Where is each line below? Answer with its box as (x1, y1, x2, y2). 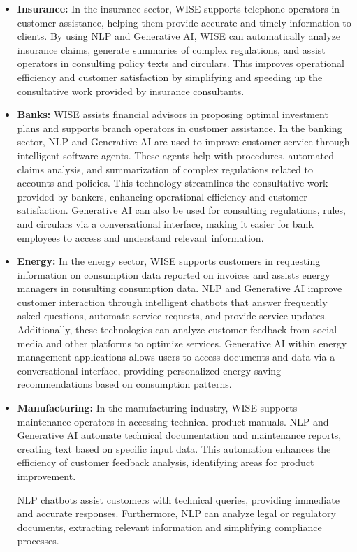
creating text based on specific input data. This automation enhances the (17, 441, 331, 456)
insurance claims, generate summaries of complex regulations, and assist (17, 42, 326, 57)
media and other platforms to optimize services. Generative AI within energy (17, 335, 347, 350)
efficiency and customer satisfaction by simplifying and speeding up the (17, 69, 323, 84)
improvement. (17, 469, 76, 483)
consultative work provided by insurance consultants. (17, 83, 245, 98)
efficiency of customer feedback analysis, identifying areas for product (17, 455, 314, 470)
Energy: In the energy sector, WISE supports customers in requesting (17, 254, 321, 268)
